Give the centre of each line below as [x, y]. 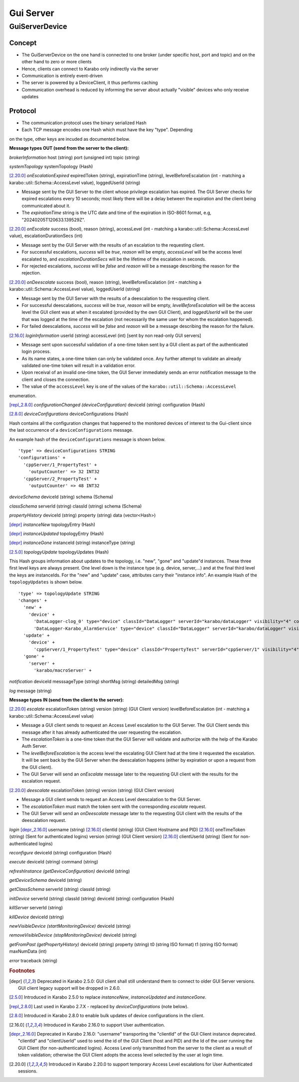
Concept [23, 43]
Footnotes [22, 971]
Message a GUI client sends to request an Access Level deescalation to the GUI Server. [111, 800]
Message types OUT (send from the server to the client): [69, 148]
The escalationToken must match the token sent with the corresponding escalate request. [114, 807]
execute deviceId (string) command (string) [54, 862]
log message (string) [30, 691]
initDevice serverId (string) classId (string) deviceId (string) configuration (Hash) [92, 898]
